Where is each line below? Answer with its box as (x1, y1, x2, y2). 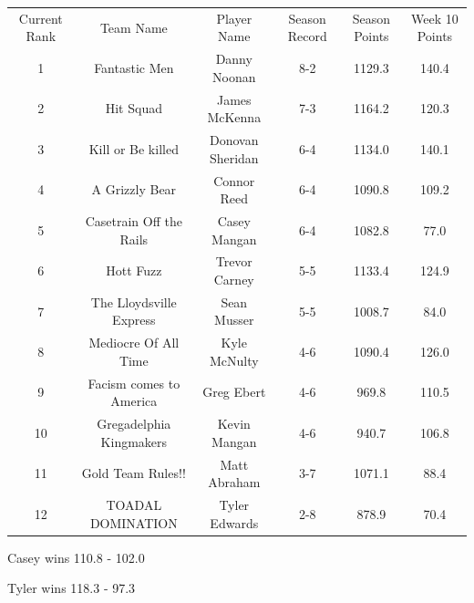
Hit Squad (105, 99, 162, 118)
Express (112, 310, 156, 329)
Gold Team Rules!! (81, 463, 186, 483)
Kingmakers (100, 431, 168, 451)
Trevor (215, 252, 252, 271)
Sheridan (209, 148, 259, 167)
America (110, 391, 158, 411)
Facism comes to (88, 373, 180, 392)
